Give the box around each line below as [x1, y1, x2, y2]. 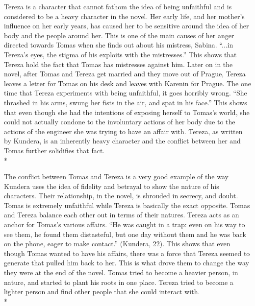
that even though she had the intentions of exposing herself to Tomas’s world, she [4, 107, 250, 117]
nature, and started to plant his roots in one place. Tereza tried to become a [4, 277, 233, 287]
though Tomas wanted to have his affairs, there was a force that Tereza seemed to [4, 248, 250, 258]
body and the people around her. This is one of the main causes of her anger [4, 30, 234, 40]
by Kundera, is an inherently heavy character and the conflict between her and [4, 136, 241, 146]
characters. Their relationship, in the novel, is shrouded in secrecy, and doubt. [4, 190, 238, 201]
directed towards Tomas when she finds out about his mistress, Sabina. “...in [4, 40, 233, 50]
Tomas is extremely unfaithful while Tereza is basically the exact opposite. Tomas [4, 200, 250, 210]
